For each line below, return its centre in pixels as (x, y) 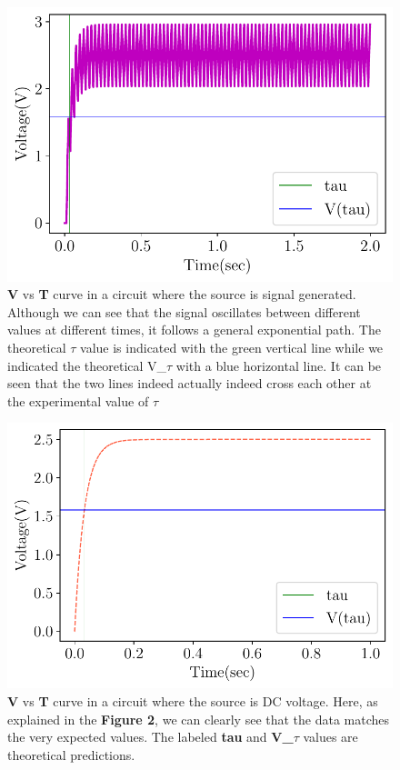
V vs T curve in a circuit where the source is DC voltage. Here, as (193, 700)
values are (330, 737)
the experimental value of (78, 400)
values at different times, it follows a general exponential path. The (194, 330)
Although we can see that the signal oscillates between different (184, 311)
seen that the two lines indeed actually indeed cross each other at (190, 383)
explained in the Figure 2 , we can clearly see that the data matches (199, 719)
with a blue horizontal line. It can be (279, 365)
